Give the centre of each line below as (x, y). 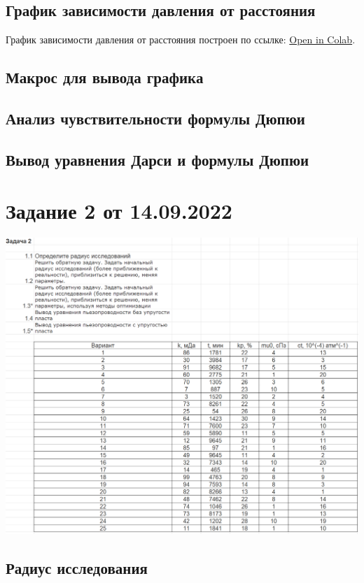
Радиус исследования (77, 568)
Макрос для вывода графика (105, 77)
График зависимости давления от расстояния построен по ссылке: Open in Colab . (181, 39)
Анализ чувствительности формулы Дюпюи (155, 118)
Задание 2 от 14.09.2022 (119, 211)
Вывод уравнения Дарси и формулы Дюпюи (157, 159)
